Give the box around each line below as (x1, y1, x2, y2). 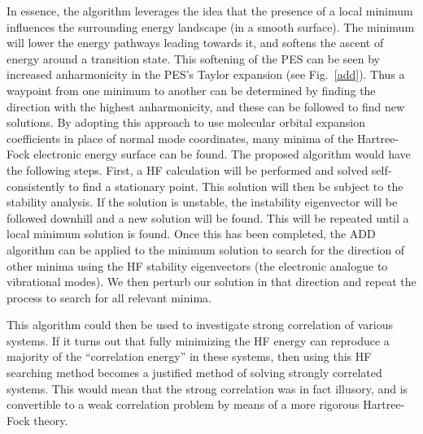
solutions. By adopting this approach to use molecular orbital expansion (7, 114, 365, 131)
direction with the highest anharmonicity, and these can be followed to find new (7, 98, 405, 115)
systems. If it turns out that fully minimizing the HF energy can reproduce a (7, 332, 390, 349)
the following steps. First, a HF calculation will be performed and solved (7, 161, 368, 178)
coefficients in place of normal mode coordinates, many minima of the (7, 129, 354, 146)
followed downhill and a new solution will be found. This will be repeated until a (7, 209, 409, 226)
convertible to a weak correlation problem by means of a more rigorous (7, 396, 360, 413)
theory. (33, 411, 68, 428)
